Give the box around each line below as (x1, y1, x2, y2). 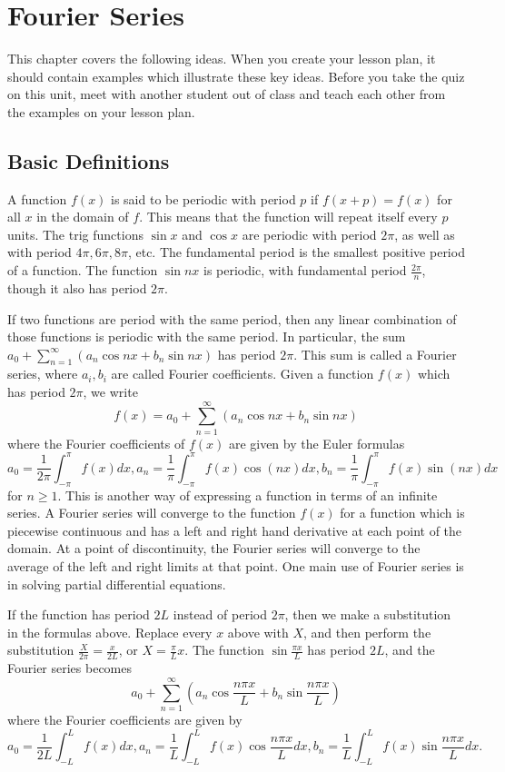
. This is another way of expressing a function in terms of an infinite (57, 485, 438, 504)
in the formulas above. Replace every (7, 622, 213, 641)
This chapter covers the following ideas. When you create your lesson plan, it (7, 49, 436, 68)
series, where (7, 364, 78, 383)
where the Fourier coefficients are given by (7, 709, 243, 728)
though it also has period (7, 278, 147, 297)
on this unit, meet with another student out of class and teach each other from (7, 84, 446, 104)
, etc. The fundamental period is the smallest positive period (127, 242, 465, 262)
